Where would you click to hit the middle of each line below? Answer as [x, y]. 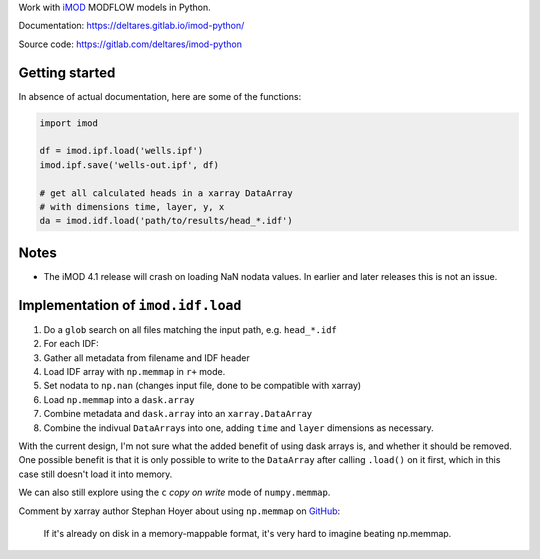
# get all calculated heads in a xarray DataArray [166, 193]
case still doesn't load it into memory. [95, 474]
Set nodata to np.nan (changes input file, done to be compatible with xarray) [202, 386]
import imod [69, 123]
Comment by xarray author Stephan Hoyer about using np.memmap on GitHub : [179, 511]
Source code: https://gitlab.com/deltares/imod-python [130, 44]
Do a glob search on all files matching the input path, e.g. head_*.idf [190, 329]
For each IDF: [71, 344]
